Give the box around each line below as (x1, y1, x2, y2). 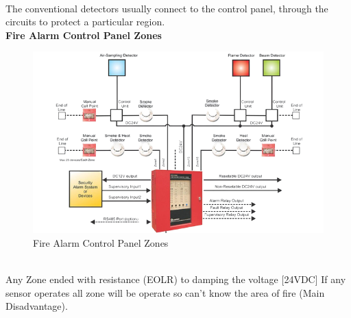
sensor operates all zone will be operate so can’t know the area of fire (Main (5, 285, 325, 299)
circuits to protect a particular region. (5, 14, 165, 29)
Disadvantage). (5, 299, 68, 313)
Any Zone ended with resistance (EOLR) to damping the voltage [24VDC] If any (5, 272, 346, 286)
